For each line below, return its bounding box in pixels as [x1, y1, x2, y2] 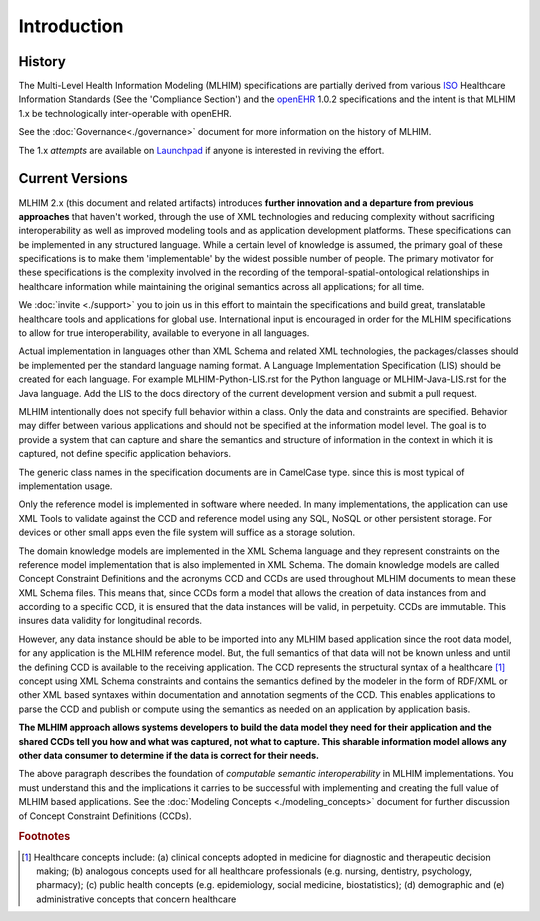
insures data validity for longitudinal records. [18, 615, 203, 627]
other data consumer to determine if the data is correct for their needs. [18, 749, 320, 761]
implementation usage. [18, 480, 113, 492]
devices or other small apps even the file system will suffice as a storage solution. [18, 526, 356, 539]
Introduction [18, 15, 124, 37]
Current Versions [18, 170, 129, 187]
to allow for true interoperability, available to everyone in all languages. [18, 327, 310, 339]
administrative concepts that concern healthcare [36, 893, 237, 905]
